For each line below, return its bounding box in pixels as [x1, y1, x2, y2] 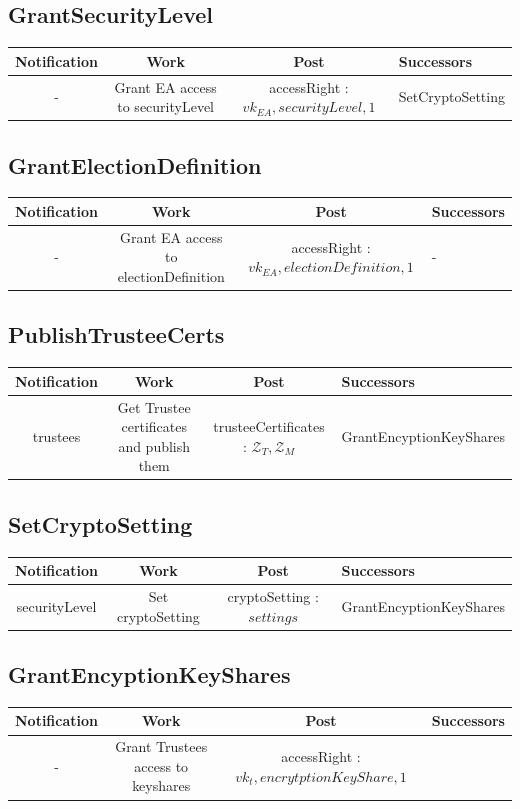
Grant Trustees [115, 736, 208, 757]
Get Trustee [117, 396, 191, 417]
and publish [118, 435, 191, 456]
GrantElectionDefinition [8, 149, 262, 180]
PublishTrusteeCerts [8, 319, 225, 350]
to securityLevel [117, 96, 215, 117]
